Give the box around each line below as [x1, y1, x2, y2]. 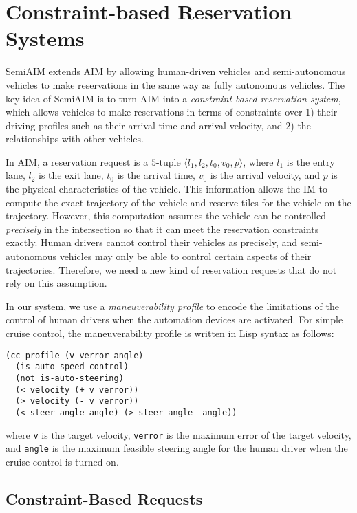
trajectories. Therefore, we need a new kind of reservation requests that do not [6, 262, 337, 276]
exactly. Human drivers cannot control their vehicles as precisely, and [6, 235, 298, 250]
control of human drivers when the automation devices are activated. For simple [6, 312, 343, 327]
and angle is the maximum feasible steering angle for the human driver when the [6, 441, 348, 455]
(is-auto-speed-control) [15, 362, 129, 372]
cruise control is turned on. [6, 454, 119, 468]
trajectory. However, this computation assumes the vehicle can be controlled [6, 208, 326, 223]
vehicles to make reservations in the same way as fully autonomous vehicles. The [6, 77, 345, 91]
